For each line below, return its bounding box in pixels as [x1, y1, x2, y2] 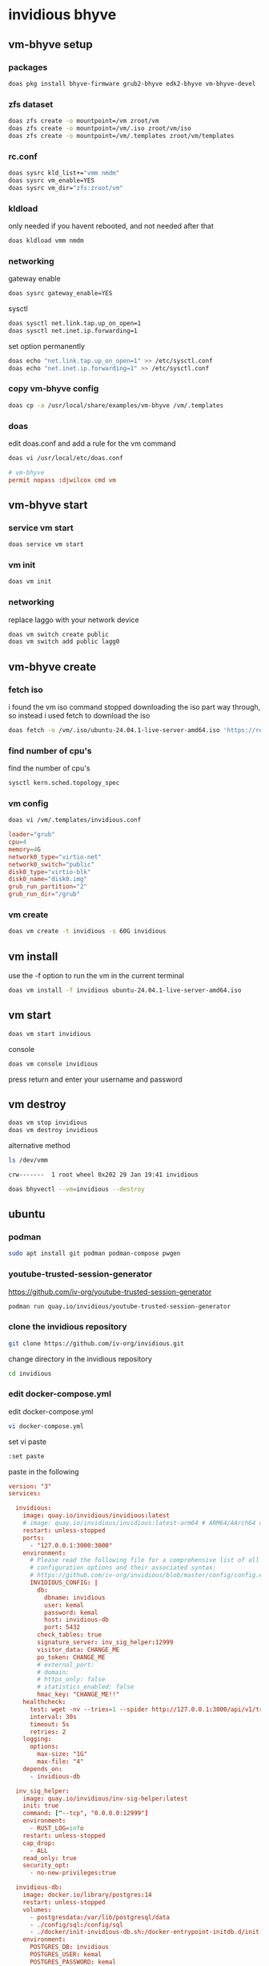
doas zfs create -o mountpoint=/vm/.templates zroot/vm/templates [8, 131, 235, 140]
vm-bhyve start [8, 498, 88, 512]
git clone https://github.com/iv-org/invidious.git [8, 1339, 184, 1348]
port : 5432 [43, 1624, 81, 1632]
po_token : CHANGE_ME [37, 1653, 106, 1661]
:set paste [8, 1452, 45, 1460]
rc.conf [8, 151, 38, 162]
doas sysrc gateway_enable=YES [8, 289, 113, 297]
